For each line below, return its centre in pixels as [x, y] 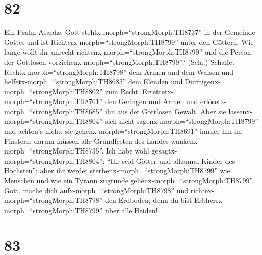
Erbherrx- [209, 200]
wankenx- [186, 141]
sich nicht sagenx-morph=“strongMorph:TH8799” [182, 121]
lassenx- [241, 111]
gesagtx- [164, 151]
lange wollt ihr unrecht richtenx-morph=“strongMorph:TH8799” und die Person [128, 52]
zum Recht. [123, 91]
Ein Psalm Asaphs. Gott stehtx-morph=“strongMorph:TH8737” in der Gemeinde [130, 32]
